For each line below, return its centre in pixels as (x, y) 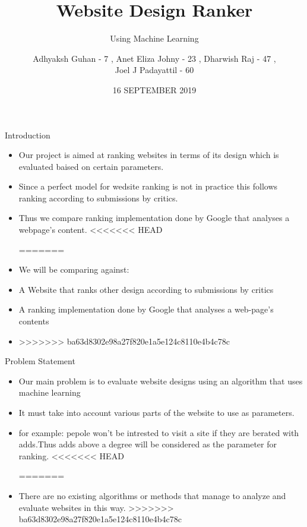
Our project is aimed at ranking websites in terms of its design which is (149, 155)
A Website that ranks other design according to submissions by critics (146, 289)
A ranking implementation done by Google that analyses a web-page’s (146, 309)
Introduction (28, 135)
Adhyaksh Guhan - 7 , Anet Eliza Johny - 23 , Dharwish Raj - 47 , (154, 58)
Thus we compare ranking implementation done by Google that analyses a (154, 218)
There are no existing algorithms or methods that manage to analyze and (152, 495)
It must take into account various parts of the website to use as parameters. (156, 412)
